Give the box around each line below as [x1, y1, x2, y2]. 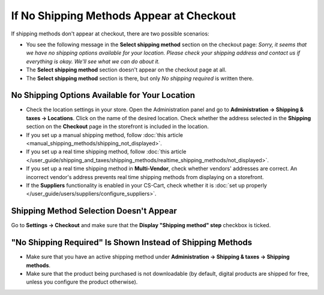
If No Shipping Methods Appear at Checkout [11, 9, 236, 22]
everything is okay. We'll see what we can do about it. [26, 58, 160, 65]
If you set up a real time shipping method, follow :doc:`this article [26, 148, 187, 156]
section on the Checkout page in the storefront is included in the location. [26, 123, 209, 130]
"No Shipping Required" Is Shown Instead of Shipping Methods [11, 237, 253, 248]
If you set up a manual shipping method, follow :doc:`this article [26, 131, 183, 138]
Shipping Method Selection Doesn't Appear [11, 206, 177, 216]
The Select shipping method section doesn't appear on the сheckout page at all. [26, 66, 227, 73]
